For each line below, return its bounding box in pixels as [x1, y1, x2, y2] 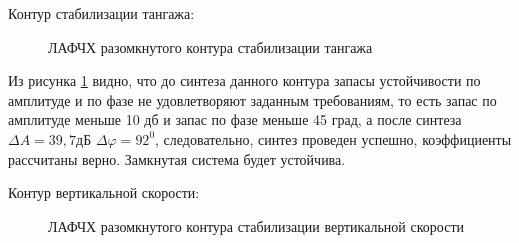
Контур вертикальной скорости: [8, 182, 200, 203]
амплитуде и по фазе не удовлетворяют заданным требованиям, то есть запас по [8, 89, 497, 110]
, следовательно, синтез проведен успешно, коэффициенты [155, 128, 512, 149]
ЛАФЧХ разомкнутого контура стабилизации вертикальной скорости [48, 215, 464, 236]
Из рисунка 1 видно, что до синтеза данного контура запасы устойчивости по [8, 70, 481, 91]
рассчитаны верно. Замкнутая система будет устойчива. [8, 148, 346, 169]
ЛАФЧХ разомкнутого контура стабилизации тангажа [48, 36, 373, 57]
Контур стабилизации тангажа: [8, 3, 195, 23]
